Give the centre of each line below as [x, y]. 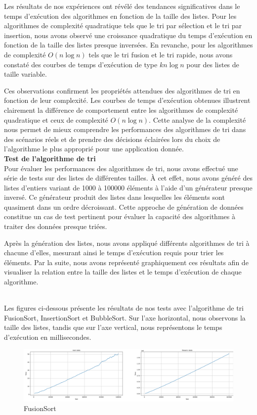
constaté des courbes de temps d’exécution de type [81, 64]
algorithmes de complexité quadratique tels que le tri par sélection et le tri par [123, 25]
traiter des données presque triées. [56, 226]
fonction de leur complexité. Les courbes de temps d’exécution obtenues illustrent [127, 100]
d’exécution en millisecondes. [48, 337]
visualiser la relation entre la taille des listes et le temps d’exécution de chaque [123, 272]
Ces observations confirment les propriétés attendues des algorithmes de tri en [122, 90]
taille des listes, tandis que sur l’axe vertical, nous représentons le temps [113, 327]
